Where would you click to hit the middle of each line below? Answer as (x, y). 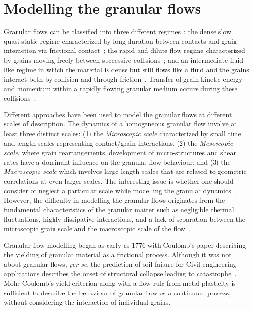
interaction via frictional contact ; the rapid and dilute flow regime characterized (125, 50)
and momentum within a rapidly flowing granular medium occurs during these (121, 88)
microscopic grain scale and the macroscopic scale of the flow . (97, 228)
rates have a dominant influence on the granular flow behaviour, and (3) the (117, 162)
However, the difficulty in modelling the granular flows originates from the (115, 200)
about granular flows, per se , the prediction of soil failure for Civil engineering (120, 264)
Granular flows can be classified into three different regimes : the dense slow (117, 31)
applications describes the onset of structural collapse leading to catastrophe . (120, 273)
